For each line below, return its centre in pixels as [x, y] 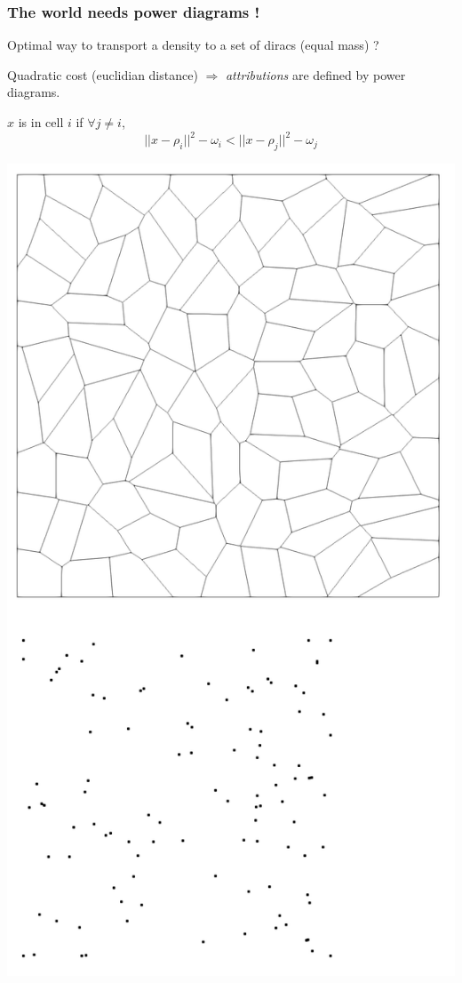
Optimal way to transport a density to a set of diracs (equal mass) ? [193, 45]
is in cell [41, 122]
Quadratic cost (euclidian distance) [103, 74]
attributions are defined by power [315, 74]
